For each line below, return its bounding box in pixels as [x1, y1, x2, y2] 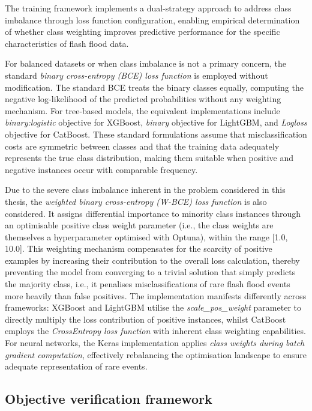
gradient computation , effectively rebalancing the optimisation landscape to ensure [5, 348, 307, 361]
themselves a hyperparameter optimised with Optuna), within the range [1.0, [5, 230, 288, 243]
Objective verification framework [5, 389, 212, 408]
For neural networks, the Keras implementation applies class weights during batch [5, 336, 305, 349]
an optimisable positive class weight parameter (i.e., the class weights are [5, 219, 274, 231]
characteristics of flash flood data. [5, 37, 129, 49]
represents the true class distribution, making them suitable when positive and [5, 151, 293, 164]
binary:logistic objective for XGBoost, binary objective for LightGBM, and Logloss [5, 116, 307, 129]
